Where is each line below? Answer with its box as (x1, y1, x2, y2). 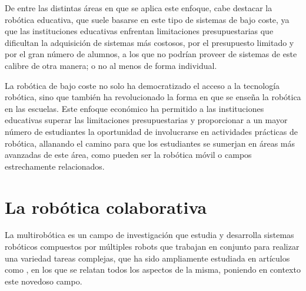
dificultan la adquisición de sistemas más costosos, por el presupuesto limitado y (5, 36, 294, 48)
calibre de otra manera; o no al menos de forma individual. (5, 59, 217, 71)
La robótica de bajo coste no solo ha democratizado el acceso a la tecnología (5, 79, 280, 91)
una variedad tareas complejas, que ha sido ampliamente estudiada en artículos (5, 252, 290, 264)
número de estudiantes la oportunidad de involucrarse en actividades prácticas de (5, 125, 298, 137)
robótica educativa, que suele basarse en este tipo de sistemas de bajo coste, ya (5, 13, 290, 25)
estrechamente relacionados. (5, 160, 105, 172)
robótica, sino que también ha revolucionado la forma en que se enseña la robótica (5, 91, 301, 103)
